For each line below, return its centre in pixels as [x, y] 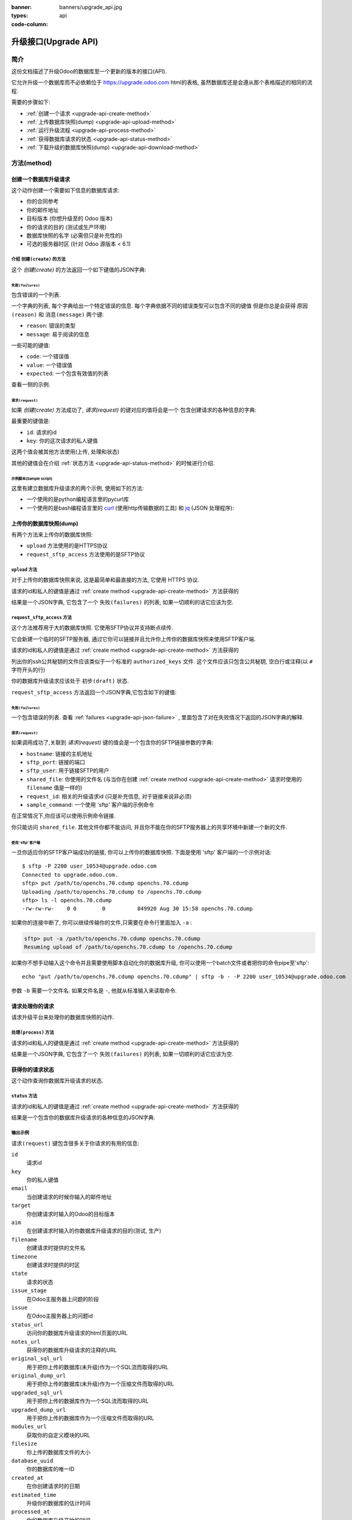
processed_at [31, 1512]
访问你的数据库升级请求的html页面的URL [77, 1333]
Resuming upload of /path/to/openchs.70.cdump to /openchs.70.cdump [128, 947]
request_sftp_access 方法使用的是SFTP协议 [86, 554]
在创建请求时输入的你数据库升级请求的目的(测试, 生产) [94, 1231]
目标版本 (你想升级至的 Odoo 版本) [70, 218]
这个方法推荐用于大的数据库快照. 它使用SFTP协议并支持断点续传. [92, 628]
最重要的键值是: [31, 421]
